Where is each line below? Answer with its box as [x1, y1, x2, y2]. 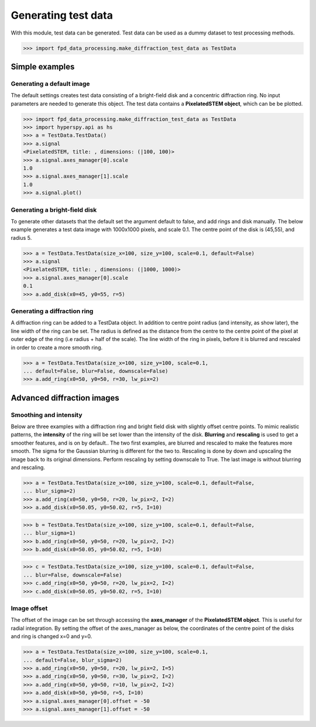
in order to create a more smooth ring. [11, 344, 103, 351]
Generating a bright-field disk [11, 205, 97, 213]
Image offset [11, 604, 48, 612]
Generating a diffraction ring [11, 307, 94, 315]
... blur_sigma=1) [23, 530, 76, 536]
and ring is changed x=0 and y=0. [11, 633, 92, 640]
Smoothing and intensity [11, 411, 83, 419]
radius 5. [11, 234, 32, 241]
